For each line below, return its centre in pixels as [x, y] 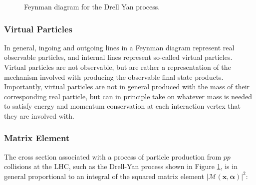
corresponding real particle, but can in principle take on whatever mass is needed [128, 96]
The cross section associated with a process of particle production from [113, 156]
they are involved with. [39, 115]
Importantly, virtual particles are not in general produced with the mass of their [127, 87]
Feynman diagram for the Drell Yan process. [92, 6]
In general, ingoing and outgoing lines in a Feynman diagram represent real [119, 47]
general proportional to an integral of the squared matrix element [104, 176]
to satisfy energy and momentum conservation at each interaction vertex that [123, 106]
